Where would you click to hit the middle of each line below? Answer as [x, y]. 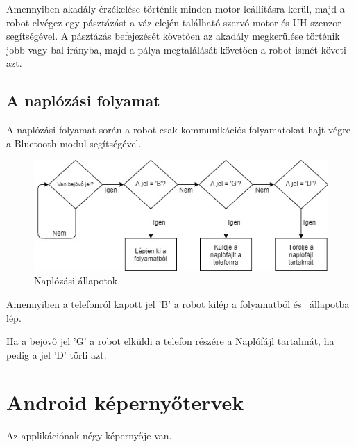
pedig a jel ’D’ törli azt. [57, 354]
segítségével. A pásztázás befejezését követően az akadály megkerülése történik [173, 36]
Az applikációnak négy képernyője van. [89, 436]
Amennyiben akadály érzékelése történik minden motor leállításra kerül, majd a [176, 8]
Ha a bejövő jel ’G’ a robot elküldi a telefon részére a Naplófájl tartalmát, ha [170, 341]
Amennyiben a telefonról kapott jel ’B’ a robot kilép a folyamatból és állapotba [178, 303]
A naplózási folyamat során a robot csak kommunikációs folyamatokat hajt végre [178, 130]
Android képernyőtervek [125, 402]
